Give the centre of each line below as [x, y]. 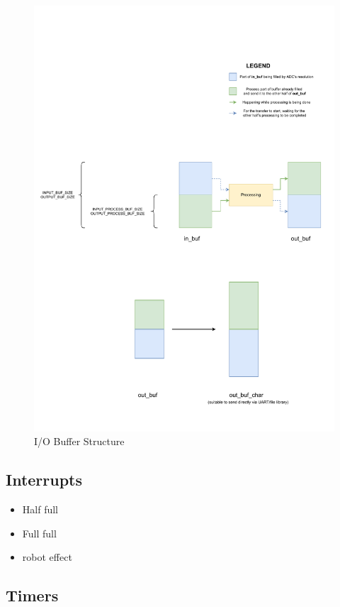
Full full [39, 533]
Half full [40, 509]
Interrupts [44, 480]
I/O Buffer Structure [79, 441]
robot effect [47, 557]
